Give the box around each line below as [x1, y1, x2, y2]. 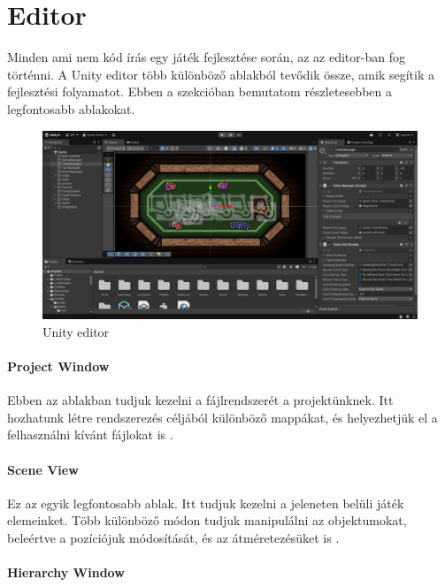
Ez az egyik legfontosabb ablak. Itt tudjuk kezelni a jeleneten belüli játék [7, 493, 404, 512]
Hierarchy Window [7, 563, 125, 582]
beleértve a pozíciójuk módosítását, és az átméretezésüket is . [7, 528, 340, 546]
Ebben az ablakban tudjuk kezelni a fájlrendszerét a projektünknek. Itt [7, 391, 394, 409]
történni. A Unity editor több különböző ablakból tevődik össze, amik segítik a [7, 65, 434, 83]
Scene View [7, 460, 79, 478]
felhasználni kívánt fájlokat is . [7, 425, 173, 444]
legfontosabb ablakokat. [7, 99, 135, 118]
